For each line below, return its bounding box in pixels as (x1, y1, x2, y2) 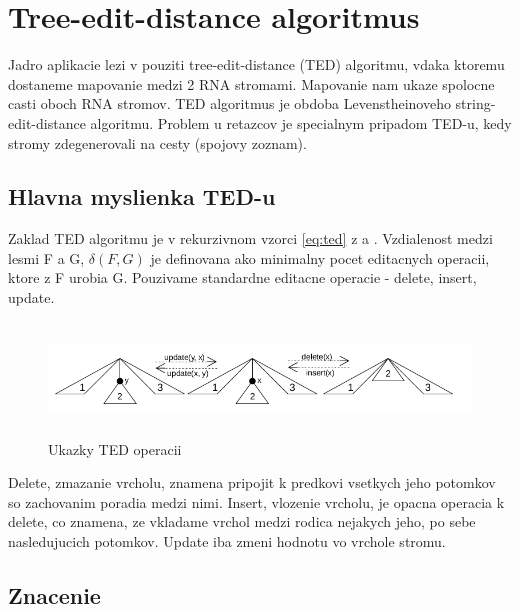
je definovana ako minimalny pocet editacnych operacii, (150, 247, 490, 268)
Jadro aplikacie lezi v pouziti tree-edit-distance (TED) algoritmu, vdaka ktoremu (8, 54, 505, 75)
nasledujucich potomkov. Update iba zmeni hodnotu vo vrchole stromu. (8, 531, 446, 552)
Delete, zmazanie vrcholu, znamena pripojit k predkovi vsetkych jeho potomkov (8, 472, 496, 493)
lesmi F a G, (8, 247, 85, 268)
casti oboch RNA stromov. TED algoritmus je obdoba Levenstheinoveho (8, 93, 451, 114)
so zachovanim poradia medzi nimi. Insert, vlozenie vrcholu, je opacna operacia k (8, 491, 505, 512)
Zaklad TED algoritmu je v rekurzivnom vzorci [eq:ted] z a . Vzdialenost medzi (8, 228, 493, 249)
